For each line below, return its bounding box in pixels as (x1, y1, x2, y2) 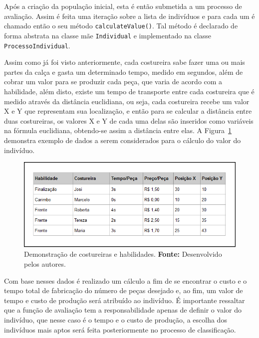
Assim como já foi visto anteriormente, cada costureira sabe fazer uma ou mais (4, 57, 245, 67)
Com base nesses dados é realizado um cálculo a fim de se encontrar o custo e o (4, 275, 247, 286)
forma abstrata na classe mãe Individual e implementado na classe (4, 30, 211, 40)
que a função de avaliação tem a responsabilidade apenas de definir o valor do (4, 305, 242, 315)
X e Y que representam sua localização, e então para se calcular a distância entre (4, 106, 252, 116)
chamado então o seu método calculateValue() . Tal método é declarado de (4, 20, 238, 31)
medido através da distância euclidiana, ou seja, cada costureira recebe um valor (4, 96, 250, 106)
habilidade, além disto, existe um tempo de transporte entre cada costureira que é (4, 86, 255, 96)
